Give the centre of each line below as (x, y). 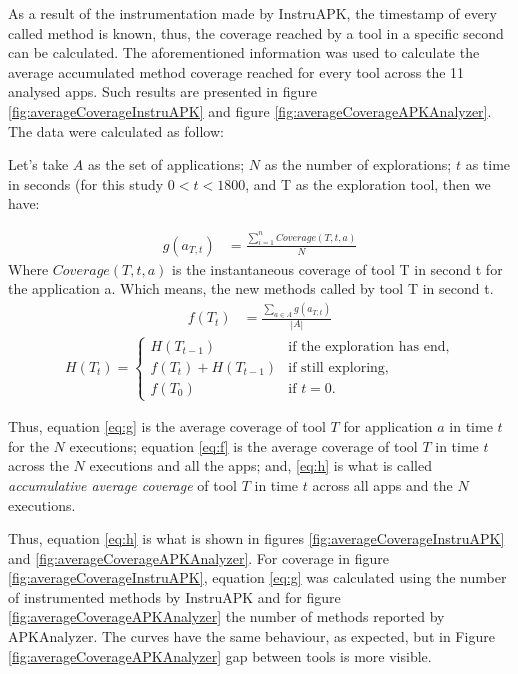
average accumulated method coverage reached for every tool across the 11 (236, 71)
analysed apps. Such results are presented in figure (162, 91)
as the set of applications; (166, 164)
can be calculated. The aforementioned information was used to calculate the (244, 52)
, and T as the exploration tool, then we (368, 183)
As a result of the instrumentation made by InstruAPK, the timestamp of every (252, 13)
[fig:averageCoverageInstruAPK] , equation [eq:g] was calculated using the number (257, 577)
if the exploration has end (367, 346)
